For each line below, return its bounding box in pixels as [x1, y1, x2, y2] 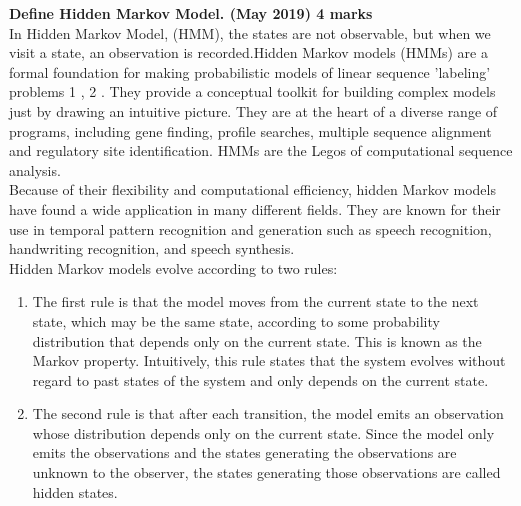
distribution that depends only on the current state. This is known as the [32, 330, 482, 351]
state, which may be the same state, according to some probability [32, 310, 440, 331]
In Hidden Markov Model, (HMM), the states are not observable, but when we [9, 22, 491, 43]
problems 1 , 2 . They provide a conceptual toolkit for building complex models [9, 81, 496, 102]
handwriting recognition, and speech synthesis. [9, 238, 295, 259]
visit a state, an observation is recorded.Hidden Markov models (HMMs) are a [9, 42, 488, 63]
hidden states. [32, 481, 118, 502]
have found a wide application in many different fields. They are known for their [9, 198, 501, 219]
